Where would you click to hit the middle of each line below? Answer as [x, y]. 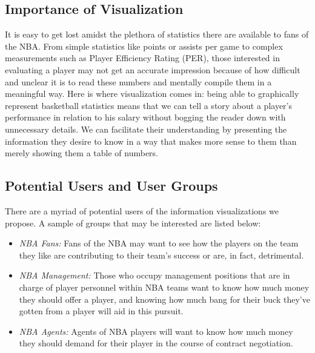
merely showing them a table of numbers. [81, 153]
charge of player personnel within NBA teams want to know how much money [164, 287]
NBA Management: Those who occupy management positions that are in [154, 275]
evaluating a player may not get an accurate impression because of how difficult [153, 69]
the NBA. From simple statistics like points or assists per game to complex [144, 46]
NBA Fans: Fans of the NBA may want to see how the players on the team [159, 243]
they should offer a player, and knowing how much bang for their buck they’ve [164, 299]
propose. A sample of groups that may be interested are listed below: [133, 223]
